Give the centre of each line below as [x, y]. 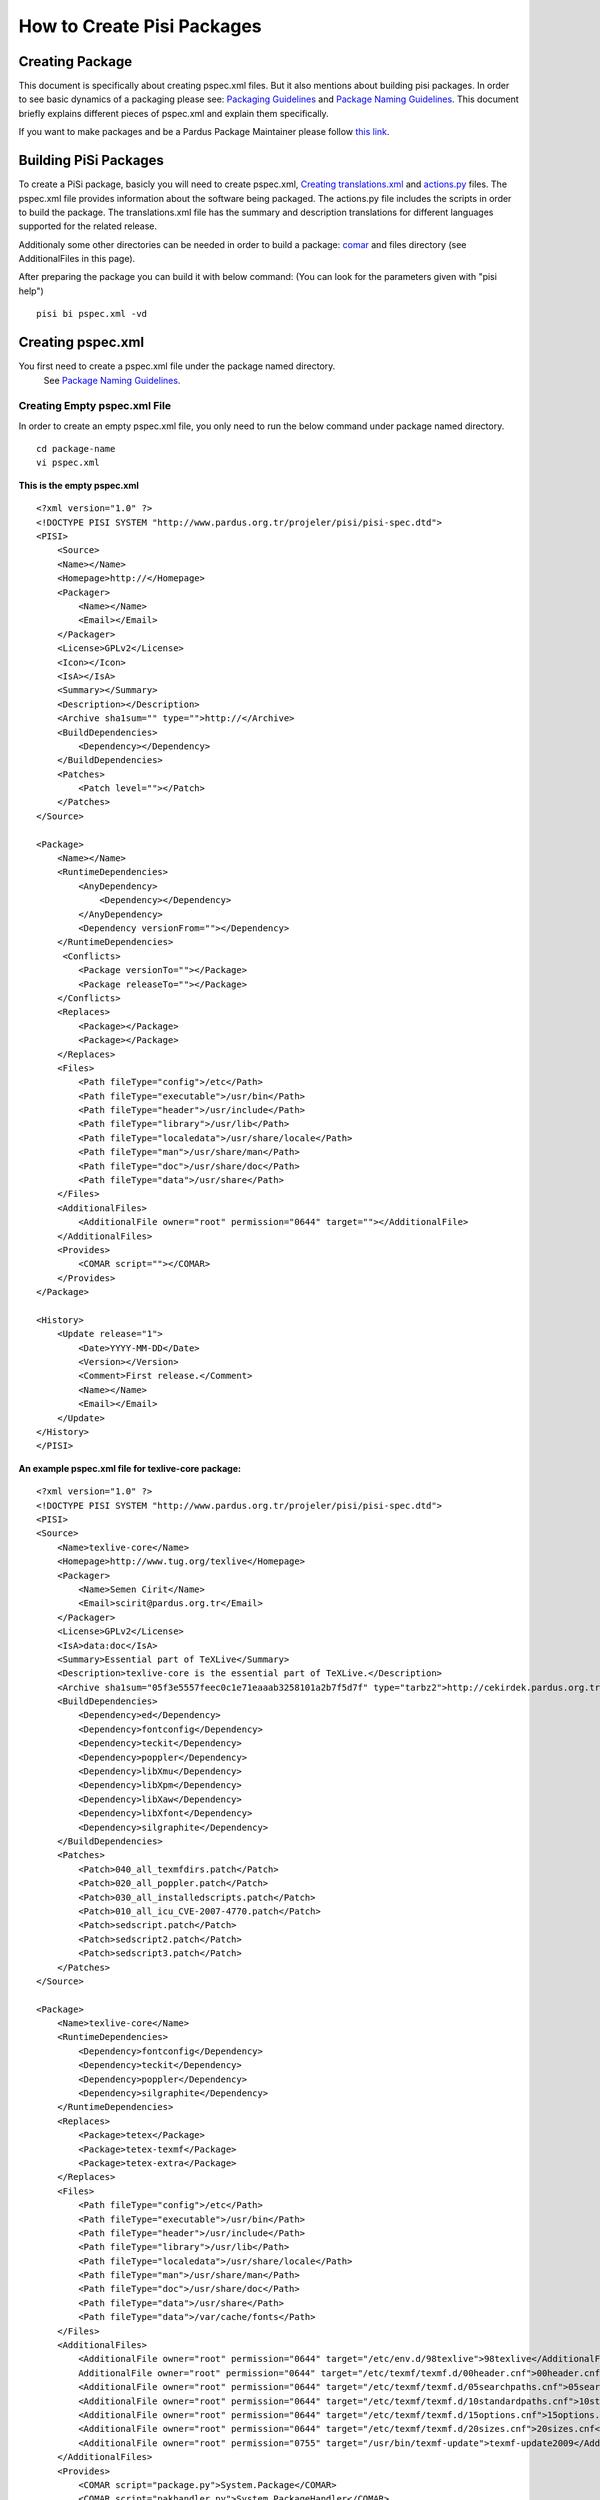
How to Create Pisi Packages [140, 26]
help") [31, 291]
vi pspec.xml [68, 463]
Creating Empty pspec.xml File [95, 406]
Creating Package [75, 61]
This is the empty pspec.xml [79, 485]
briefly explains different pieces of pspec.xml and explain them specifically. [173, 113]
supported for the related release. [88, 226]
